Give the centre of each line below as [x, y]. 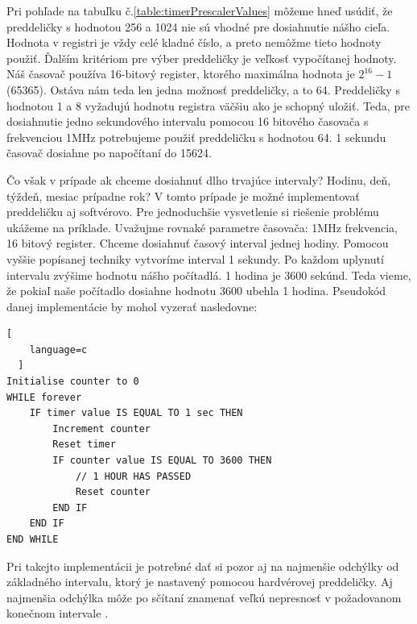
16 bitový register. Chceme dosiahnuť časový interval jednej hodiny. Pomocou [198, 243]
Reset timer [85, 445]
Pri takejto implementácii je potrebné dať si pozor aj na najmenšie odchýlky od [203, 566]
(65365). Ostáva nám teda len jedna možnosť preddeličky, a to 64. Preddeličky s [203, 89]
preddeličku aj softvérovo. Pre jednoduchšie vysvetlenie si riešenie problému [193, 212]
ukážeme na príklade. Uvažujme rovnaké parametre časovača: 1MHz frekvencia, [202, 227]
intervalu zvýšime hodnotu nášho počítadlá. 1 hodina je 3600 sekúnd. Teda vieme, [209, 275]
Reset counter [113, 492]
